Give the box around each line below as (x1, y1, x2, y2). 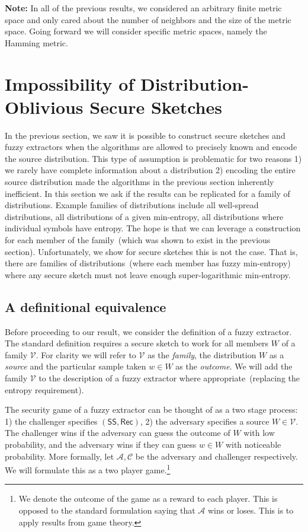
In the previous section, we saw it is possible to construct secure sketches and (5, 129, 285, 141)
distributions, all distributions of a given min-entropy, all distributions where (5, 210, 284, 222)
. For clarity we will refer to (36, 348, 136, 361)
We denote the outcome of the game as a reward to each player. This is (18, 492, 278, 505)
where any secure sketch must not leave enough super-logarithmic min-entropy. (5, 268, 291, 281)
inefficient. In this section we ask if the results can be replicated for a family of (5, 187, 290, 199)
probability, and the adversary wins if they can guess (5, 438, 197, 450)
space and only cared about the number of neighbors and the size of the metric (5, 13, 291, 26)
